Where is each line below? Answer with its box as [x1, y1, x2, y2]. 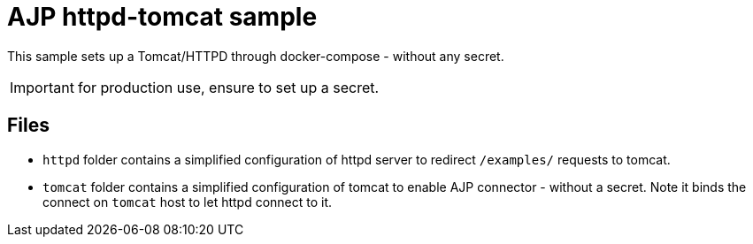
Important [10, 78, 74, 96]
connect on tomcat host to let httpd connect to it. [42, 194, 333, 210]
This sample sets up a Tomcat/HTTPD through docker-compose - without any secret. [7, 48, 504, 64]
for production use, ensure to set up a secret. [77, 78, 380, 96]
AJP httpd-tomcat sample [7, 2, 318, 32]
